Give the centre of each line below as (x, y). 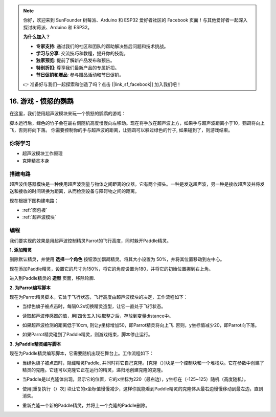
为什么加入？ (37, 37)
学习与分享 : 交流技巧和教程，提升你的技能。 (82, 53)
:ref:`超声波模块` (39, 217)
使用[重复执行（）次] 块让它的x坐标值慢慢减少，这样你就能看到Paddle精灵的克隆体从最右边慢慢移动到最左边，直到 (143, 388)
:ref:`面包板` (35, 210)
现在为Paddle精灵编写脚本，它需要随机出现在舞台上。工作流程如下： (82, 354)
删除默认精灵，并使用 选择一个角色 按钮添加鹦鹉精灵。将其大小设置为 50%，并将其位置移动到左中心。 (117, 259)
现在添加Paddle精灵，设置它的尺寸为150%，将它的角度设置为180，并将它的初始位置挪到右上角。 (111, 269)
